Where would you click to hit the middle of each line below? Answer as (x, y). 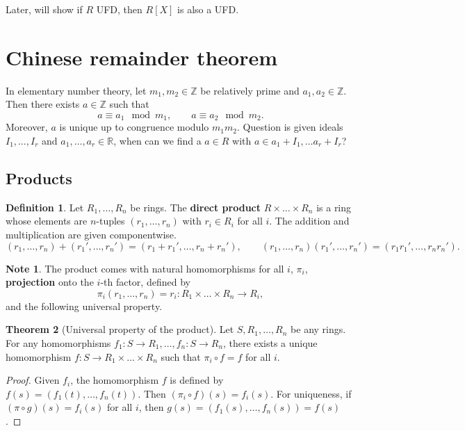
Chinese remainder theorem (142, 57)
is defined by (197, 380)
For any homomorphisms (58, 342)
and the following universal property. (84, 306)
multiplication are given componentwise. (91, 234)
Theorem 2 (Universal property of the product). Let (120, 329)
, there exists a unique (270, 342)
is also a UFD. (208, 9)
